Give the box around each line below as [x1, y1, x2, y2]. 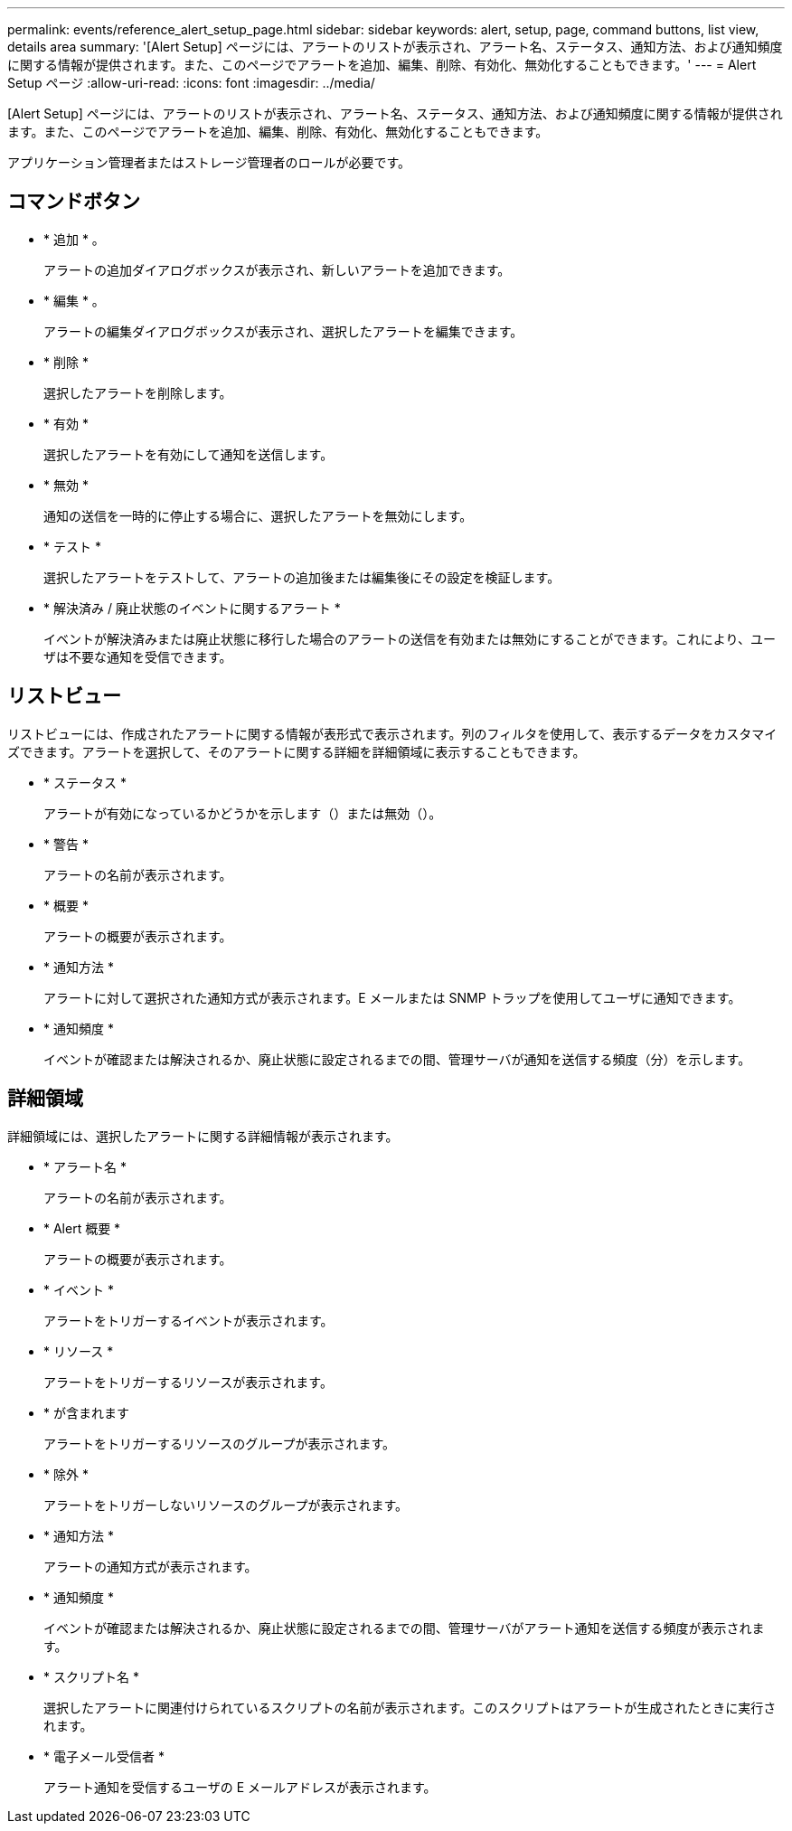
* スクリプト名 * [43, 1668, 139, 1685]
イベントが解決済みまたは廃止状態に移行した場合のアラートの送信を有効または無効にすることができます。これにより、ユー [43, 630, 776, 647]
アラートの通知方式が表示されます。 [43, 1558, 258, 1574]
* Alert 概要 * [43, 1220, 121, 1236]
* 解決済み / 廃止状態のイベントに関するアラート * [43, 599, 341, 616]
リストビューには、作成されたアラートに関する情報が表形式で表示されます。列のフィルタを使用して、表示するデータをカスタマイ [7, 725, 778, 741]
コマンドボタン [7, 190, 140, 213]
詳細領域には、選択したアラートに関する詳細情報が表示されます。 [7, 1128, 399, 1144]
